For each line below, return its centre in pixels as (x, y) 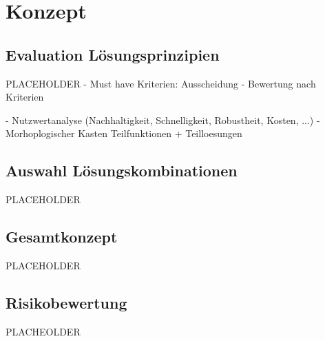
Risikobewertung (66, 302)
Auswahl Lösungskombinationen (122, 170)
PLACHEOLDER (43, 331)
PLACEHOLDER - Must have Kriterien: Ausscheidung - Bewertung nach (161, 83)
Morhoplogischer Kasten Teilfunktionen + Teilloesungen (124, 133)
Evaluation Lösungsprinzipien (113, 54)
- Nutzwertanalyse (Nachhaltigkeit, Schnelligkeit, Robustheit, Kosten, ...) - (163, 120)
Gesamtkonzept (62, 237)
